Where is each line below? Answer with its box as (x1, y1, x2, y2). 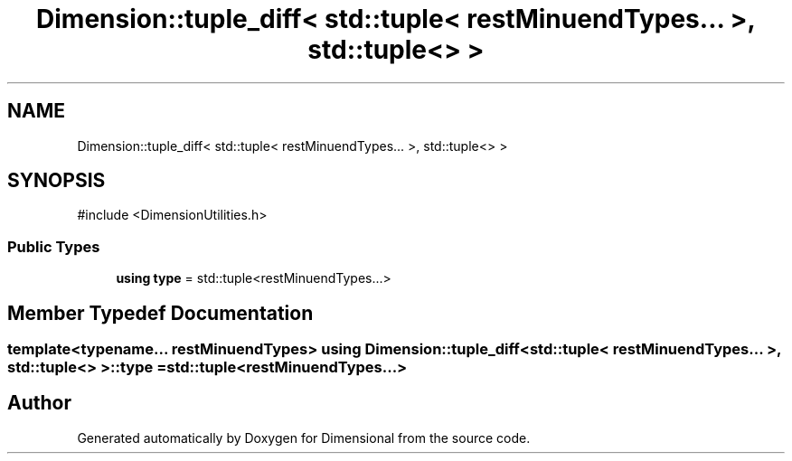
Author (7, 391, 71, 415)
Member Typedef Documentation (7, 301, 314, 325)
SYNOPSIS (7, 169, 106, 193)
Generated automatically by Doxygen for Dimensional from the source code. (77, 429, 531, 446)
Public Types (7, 237, 100, 256)
